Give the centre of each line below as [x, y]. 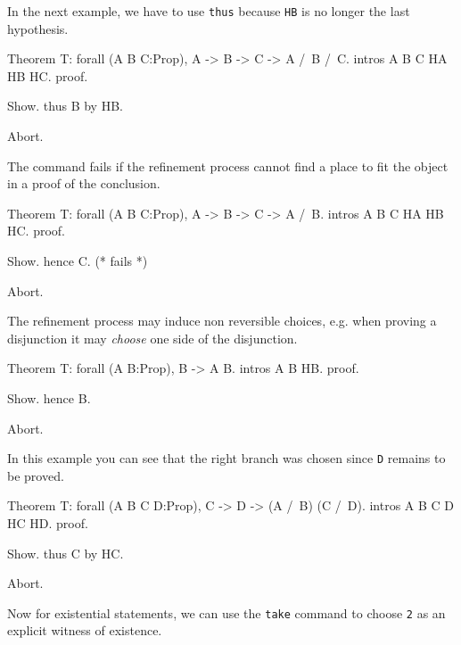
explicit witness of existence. [85, 630]
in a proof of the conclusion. [84, 183]
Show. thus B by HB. [65, 106]
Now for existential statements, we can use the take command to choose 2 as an [226, 612]
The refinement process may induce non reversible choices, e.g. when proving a [222, 321]
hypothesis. [38, 28]
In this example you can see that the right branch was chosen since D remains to [226, 458]
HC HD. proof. [48, 523]
